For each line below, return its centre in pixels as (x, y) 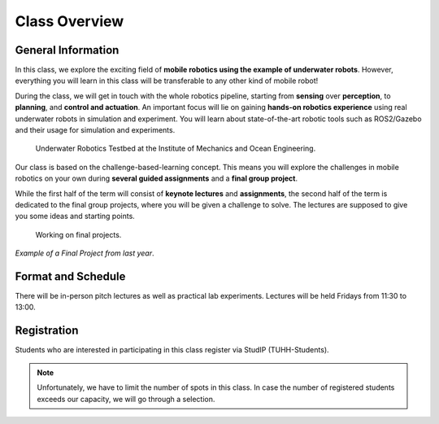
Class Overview (70, 21)
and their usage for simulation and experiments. (95, 130)
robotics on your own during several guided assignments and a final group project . (156, 178)
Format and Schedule (70, 276)
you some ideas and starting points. (75, 216)
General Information (67, 50)
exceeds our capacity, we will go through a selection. (126, 399)
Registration (47, 331)
